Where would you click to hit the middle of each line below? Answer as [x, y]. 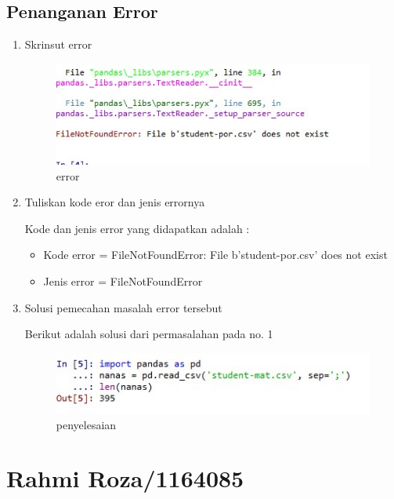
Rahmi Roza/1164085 [125, 478]
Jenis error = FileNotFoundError [123, 281]
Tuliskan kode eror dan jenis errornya [115, 202]
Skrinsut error [58, 44]
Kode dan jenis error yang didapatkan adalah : [137, 228]
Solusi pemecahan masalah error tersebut [123, 307]
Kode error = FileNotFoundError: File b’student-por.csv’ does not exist [215, 255]
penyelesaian [86, 424]
